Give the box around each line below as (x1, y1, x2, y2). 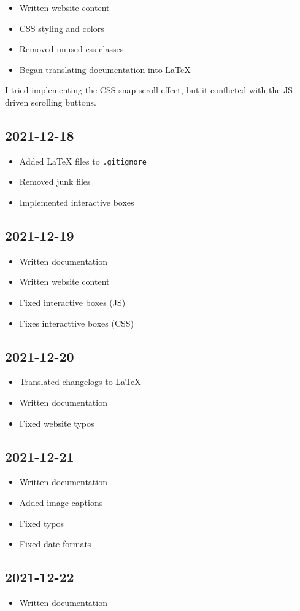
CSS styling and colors (19, 21, 104, 34)
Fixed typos (19, 516, 64, 529)
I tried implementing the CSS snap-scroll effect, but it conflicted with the (5, 84, 281, 96)
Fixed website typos (19, 416, 94, 429)
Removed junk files (19, 175, 91, 188)
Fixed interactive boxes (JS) (19, 296, 126, 308)
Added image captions (19, 496, 103, 508)
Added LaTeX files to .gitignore (19, 154, 147, 167)
